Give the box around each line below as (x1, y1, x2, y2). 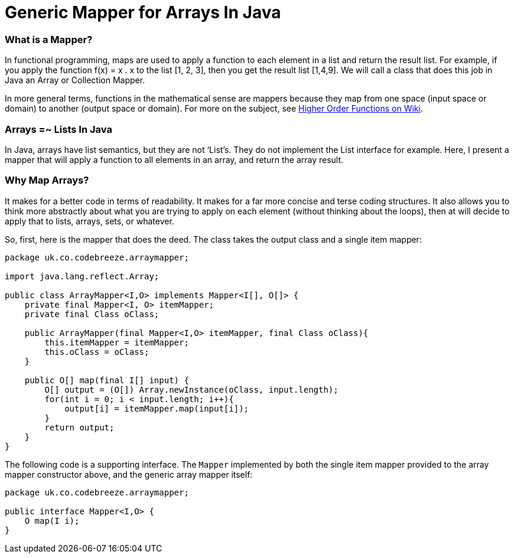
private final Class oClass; (24, 309, 160, 319)
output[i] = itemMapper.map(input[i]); (64, 403, 249, 413)
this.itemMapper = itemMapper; (44, 337, 189, 347)
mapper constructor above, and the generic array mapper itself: (5, 469, 253, 479)
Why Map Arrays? (5, 174, 89, 187)
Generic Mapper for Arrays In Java (5, 2, 281, 22)
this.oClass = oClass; (44, 347, 149, 357)
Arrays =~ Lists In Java (5, 123, 112, 135)
